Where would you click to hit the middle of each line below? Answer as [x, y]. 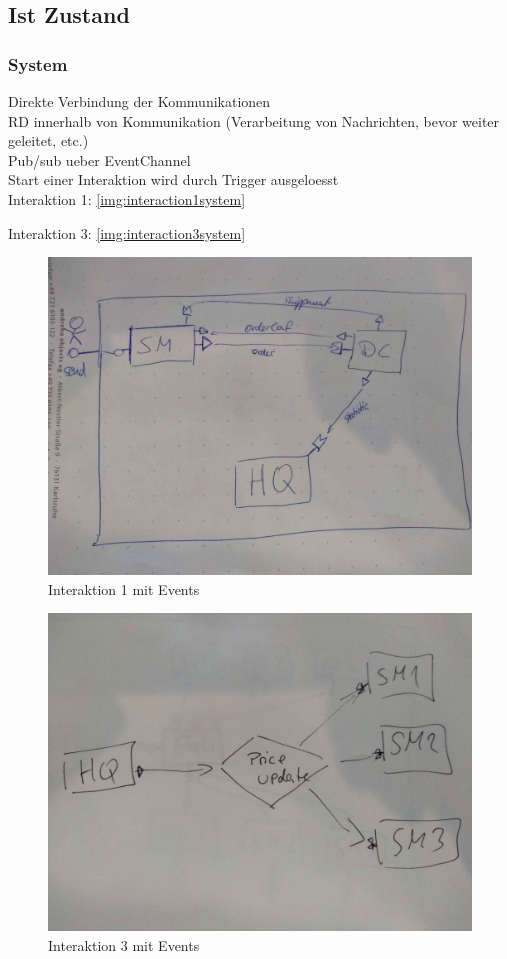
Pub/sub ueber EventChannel [99, 159]
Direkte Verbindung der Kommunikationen [139, 101]
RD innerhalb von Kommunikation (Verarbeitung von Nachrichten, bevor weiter [254, 120]
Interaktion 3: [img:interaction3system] [127, 232]
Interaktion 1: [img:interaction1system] [127, 198]
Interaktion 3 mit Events [124, 944]
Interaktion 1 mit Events [124, 588]
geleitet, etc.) [48, 140]
